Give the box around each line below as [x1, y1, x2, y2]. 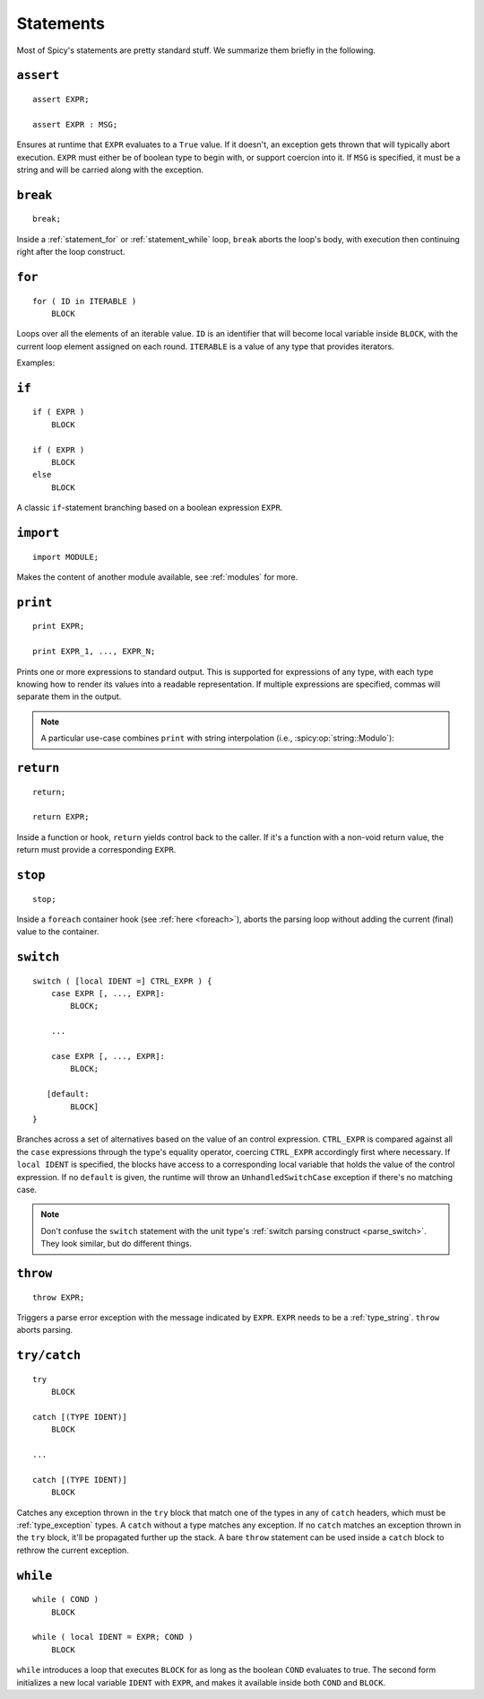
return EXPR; [32, 812, 90, 822]
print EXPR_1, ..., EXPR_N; [32, 646, 156, 657]
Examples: [16, 357, 56, 368]
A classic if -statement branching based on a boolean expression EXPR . [16, 503, 283, 513]
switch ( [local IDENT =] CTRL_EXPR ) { [32, 976, 212, 986]
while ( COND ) [32, 1594, 99, 1605]
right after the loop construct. [16, 247, 125, 258]
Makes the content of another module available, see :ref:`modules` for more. [16, 572, 298, 582]
